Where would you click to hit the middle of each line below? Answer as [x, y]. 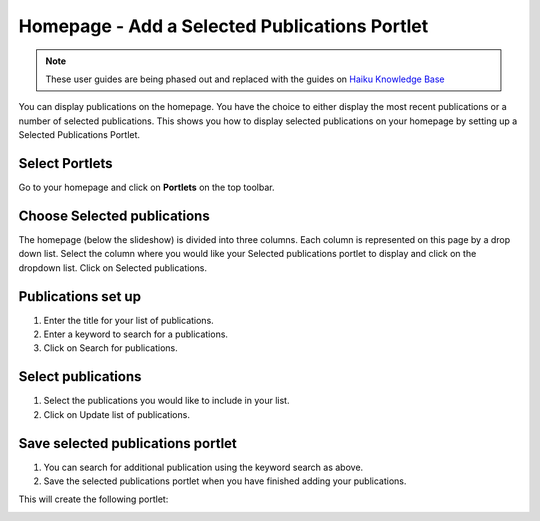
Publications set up [80, 296]
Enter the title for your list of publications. [128, 320]
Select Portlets [65, 163]
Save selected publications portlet [127, 443]
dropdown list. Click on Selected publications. [112, 267]
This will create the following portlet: [93, 499]
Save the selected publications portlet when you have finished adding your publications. [225, 481]
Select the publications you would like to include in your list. [166, 401]
